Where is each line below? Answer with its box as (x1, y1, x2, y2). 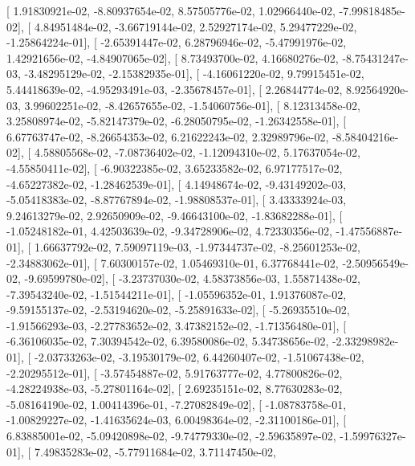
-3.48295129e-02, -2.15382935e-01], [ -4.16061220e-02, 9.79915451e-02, (24, 65, 364, 82)
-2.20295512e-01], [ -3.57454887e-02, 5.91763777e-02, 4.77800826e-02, (6, 364, 343, 381)
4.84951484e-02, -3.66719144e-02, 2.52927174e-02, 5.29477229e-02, (34, 18, 357, 35)
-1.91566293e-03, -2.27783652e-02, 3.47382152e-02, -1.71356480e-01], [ (6, 317, 347, 333)
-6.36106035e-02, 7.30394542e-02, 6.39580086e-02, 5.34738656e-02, (6, 333, 329, 349)
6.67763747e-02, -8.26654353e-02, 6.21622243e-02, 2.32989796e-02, (6, 128, 329, 145)
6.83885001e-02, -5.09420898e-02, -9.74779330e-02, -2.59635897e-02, (6, 427, 336, 444)
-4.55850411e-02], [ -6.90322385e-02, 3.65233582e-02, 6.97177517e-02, (6, 159, 343, 176)
